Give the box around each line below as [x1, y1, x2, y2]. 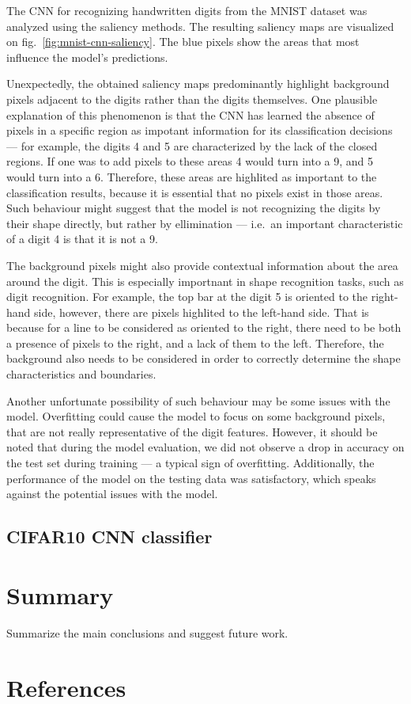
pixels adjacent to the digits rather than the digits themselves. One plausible [6, 90, 378, 107]
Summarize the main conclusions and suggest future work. [6, 624, 288, 641]
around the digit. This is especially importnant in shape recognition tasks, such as [6, 272, 404, 289]
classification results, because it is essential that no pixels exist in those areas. [6, 184, 383, 200]
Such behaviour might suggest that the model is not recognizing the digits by [6, 200, 381, 216]
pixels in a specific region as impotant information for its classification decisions [6, 122, 393, 139]
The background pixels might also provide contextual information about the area [6, 257, 398, 273]
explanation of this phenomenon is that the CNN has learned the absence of [6, 106, 375, 123]
